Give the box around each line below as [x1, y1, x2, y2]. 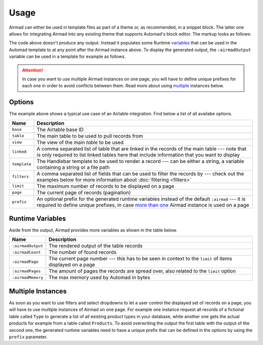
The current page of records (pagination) [37, 189, 131, 196]
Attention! [22, 67, 43, 73]
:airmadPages [12, 268, 41, 273]
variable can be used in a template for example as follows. [9, 54, 126, 59]
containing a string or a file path [37, 163, 110, 170]
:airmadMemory [12, 275, 43, 280]
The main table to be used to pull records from [37, 132, 143, 139]
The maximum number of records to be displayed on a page [37, 182, 174, 189]
